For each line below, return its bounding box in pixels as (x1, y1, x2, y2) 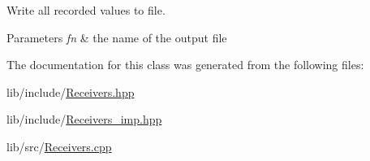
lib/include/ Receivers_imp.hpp (6, 111, 162, 128)
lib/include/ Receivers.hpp (6, 83, 135, 100)
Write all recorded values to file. (6, 2, 166, 18)
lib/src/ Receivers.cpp (6, 137, 112, 154)
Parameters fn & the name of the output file (6, 28, 227, 46)
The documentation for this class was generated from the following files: (6, 56, 364, 73)
